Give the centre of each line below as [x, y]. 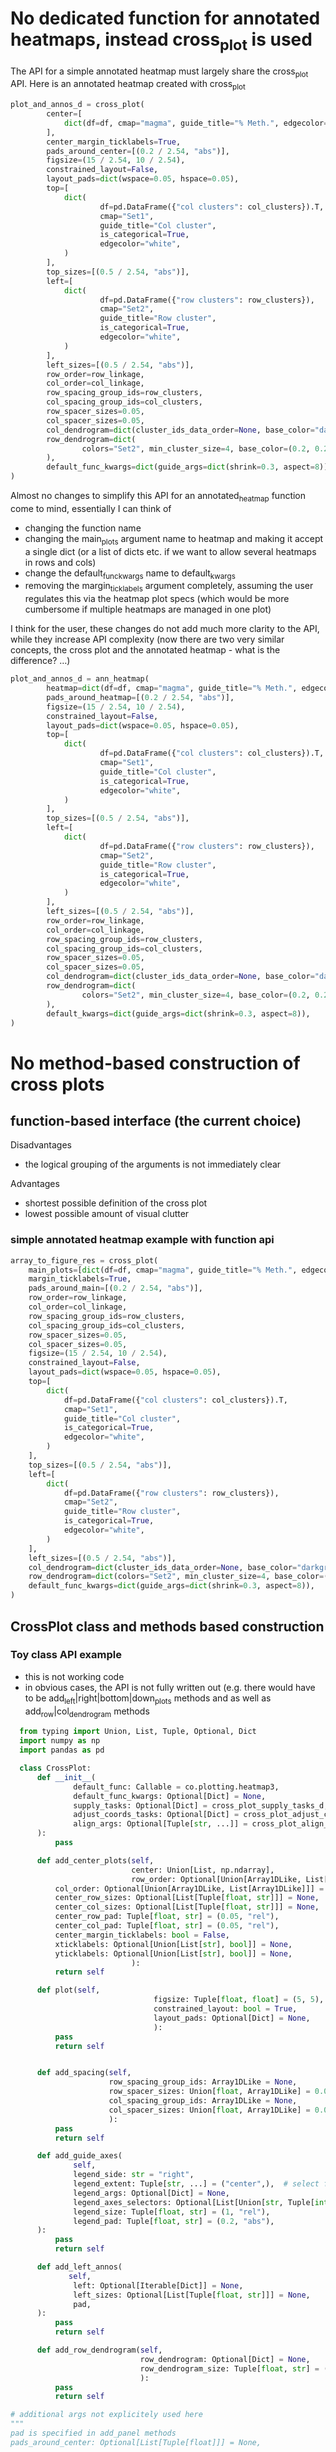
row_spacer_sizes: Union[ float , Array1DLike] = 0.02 [220, 2092]
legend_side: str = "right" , [134, 2175]
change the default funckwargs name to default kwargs [130, 574]
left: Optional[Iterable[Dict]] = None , [158, 2285]
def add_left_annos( [79, 2267]
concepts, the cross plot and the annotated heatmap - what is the [145, 650]
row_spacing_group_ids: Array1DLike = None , [203, 2082]
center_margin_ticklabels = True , [114, 142]
